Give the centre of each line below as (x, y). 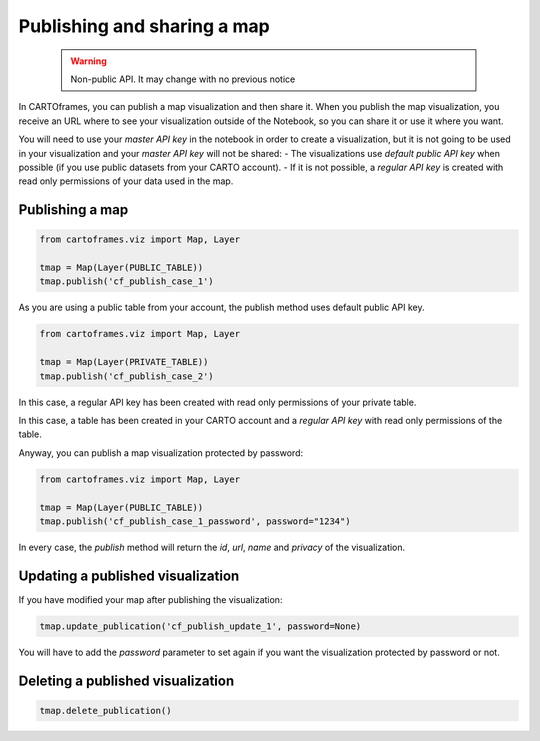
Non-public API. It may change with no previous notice (183, 79)
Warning (88, 61)
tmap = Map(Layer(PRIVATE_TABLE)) (124, 362)
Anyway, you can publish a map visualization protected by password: (161, 452)
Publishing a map (73, 210)
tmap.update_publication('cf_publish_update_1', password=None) (200, 626)
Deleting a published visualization (126, 680)
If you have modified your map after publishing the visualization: (150, 599)
